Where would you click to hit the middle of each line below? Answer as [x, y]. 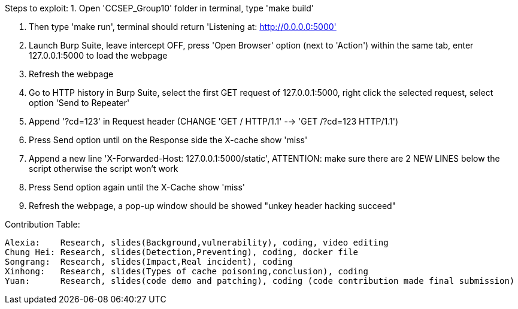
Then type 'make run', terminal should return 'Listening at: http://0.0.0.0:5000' [183, 27]
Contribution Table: [43, 224]
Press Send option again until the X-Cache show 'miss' [137, 187]
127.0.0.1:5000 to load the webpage [98, 55]
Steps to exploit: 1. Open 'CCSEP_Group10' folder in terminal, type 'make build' [160, 8]
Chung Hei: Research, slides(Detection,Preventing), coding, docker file [182, 252]
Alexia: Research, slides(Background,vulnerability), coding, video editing [197, 243]
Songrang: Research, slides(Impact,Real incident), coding [149, 262]
